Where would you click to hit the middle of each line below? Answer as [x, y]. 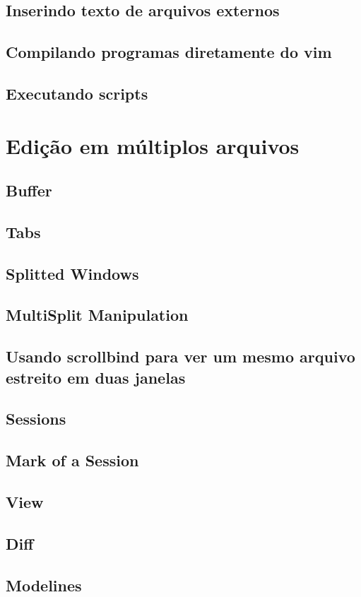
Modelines [44, 585]
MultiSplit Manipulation [97, 315]
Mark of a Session [72, 460]
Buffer [29, 190]
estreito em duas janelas [96, 377]
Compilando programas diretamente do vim [169, 52]
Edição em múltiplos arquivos [153, 145]
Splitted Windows [72, 273]
